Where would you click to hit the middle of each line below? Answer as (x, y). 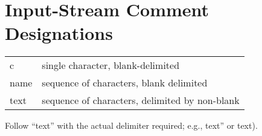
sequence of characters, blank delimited (125, 83)
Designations (59, 33)
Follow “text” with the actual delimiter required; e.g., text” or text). (131, 125)
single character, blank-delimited (111, 65)
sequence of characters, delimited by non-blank (141, 100)
